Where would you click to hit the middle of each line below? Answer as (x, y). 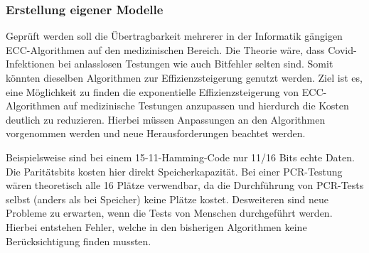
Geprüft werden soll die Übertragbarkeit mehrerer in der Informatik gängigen (174, 36)
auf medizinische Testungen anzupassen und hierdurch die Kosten (206, 106)
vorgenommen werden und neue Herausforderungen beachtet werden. (156, 133)
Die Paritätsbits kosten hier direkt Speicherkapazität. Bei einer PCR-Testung (174, 171)
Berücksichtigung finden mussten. (79, 241)
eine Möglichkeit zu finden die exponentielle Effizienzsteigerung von (153, 91)
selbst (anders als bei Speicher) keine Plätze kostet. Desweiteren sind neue (167, 199)
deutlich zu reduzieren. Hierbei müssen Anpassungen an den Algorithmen (166, 119)
